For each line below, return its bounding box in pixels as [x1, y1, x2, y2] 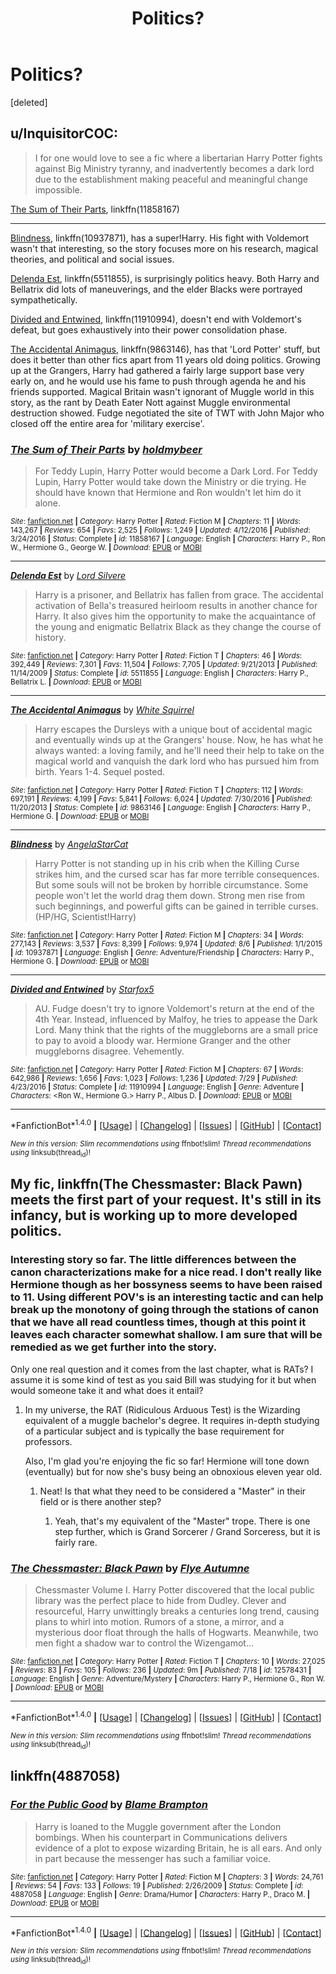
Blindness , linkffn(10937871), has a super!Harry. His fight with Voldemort [10, 232, 310, 244]
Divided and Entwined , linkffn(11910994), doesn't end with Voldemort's [10, 313, 302, 325]
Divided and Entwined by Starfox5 [10, 983, 155, 996]
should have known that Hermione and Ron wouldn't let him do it [34, 487, 302, 499]
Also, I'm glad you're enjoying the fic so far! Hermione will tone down [24, 1455, 310, 1467]
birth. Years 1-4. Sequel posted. [34, 766, 165, 778]
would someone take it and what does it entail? [10, 1384, 204, 1396]
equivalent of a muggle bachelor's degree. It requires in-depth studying [24, 1414, 320, 1426]
